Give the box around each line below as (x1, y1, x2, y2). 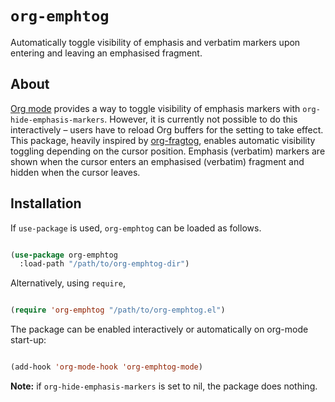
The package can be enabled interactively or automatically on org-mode (10, 323, 309, 336)
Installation (10, 195, 82, 212)
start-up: (10, 334, 47, 346)
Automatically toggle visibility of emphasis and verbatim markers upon (10, 36, 301, 48)
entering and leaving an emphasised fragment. (10, 47, 203, 59)
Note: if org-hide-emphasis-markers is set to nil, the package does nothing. (10, 380, 318, 392)
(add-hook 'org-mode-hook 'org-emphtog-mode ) (10, 362, 203, 372)
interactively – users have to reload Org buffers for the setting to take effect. (10, 123, 324, 136)
